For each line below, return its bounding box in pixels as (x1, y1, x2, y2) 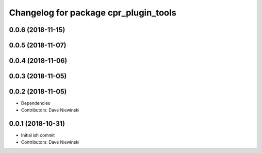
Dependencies (21, 100, 50, 106)
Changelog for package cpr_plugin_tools (9, 7, 177, 18)
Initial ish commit (21, 132, 55, 138)
